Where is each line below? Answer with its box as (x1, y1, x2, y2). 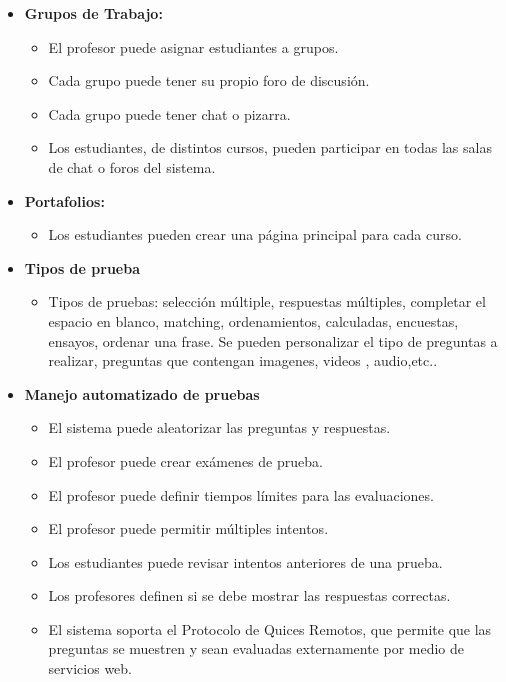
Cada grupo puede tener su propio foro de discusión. (48, 70, 370, 91)
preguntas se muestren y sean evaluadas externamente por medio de (48, 638, 465, 659)
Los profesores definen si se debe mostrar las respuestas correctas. (48, 585, 451, 606)
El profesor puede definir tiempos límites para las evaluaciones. (48, 484, 434, 505)
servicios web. (48, 658, 132, 679)
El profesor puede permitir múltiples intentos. (48, 518, 329, 539)
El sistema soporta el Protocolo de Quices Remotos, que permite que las (48, 618, 492, 639)
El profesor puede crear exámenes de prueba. (48, 450, 323, 471)
